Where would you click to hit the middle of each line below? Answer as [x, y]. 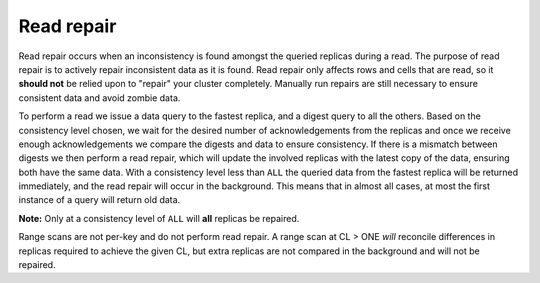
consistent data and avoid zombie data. [99, 97]
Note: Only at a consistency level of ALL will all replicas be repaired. [159, 218]
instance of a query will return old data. [99, 200]
